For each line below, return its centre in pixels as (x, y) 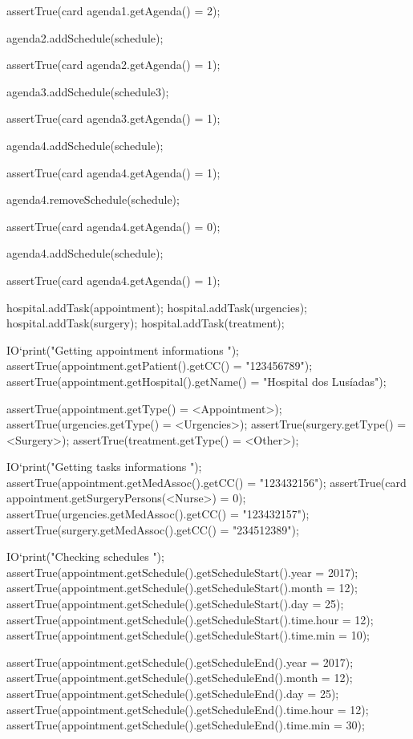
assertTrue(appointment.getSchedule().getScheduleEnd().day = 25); (173, 693)
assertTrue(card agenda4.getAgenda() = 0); (113, 226)
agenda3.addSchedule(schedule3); (88, 91)
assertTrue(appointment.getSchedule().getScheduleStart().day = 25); (175, 604)
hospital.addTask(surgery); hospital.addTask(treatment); (146, 323)
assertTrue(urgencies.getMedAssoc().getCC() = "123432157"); (158, 514)
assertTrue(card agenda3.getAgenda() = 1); (113, 118)
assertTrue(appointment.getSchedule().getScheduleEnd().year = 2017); (180, 662)
